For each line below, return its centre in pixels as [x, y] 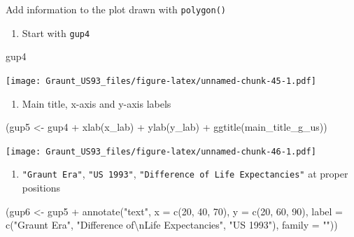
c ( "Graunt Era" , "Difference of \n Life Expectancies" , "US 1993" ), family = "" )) [172, 225]
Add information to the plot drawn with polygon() [116, 9]
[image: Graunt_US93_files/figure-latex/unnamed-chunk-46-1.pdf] [161, 151]
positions [41, 188]
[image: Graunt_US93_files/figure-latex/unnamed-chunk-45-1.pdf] [161, 81]
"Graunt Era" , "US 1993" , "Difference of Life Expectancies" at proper [185, 174]
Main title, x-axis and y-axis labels [97, 103]
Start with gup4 [56, 33]
